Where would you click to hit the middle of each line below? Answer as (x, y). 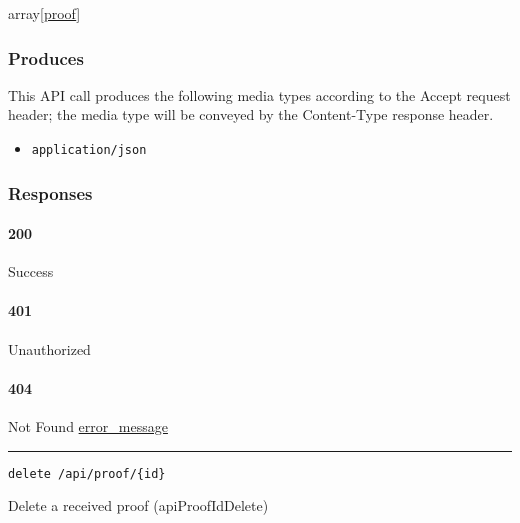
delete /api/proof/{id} (87, 473)
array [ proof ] (44, 13)
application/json (89, 150)
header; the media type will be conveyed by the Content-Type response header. (251, 114)
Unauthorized (49, 348)
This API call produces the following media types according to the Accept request (259, 94)
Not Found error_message (88, 426)
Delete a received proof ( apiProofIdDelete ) (138, 505)
